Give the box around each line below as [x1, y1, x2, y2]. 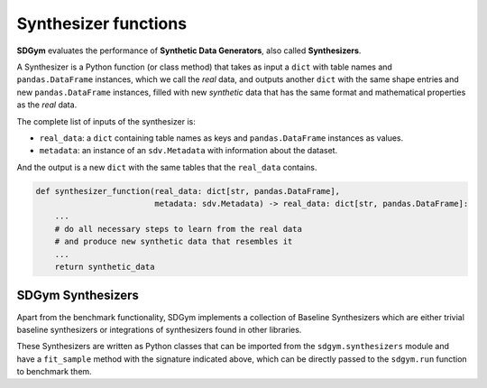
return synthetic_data [54, 262, 155, 272]
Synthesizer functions [16, 14, 188, 33]
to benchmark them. [16, 366, 92, 377]
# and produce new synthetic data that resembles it [54, 236, 293, 247]
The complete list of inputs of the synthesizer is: [16, 115, 196, 126]
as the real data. [16, 99, 78, 110]
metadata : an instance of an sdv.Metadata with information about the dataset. [39, 145, 338, 156]
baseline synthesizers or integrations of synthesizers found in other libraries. [16, 324, 302, 335]
